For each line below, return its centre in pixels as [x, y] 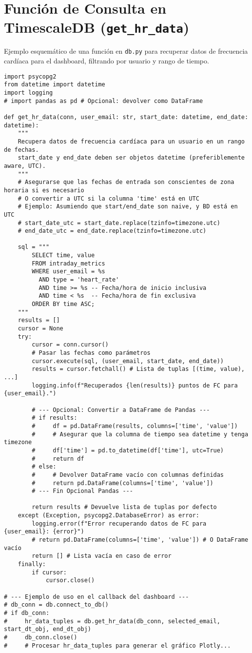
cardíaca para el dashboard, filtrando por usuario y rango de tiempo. [107, 61]
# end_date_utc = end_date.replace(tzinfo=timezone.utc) [112, 231]
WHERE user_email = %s [68, 272]
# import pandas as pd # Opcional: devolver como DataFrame [104, 101]
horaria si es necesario [44, 190]
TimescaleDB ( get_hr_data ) [97, 27]
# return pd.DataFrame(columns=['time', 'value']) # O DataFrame [140, 540]
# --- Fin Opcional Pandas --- [82, 491]
